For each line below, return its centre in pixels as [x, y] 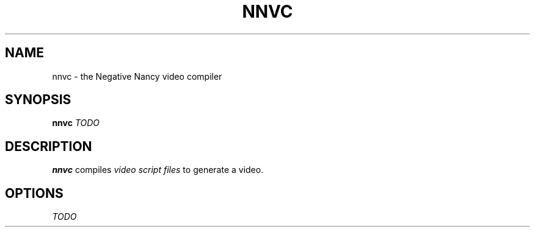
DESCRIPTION [49, 146]
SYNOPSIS [38, 100]
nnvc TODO [76, 123]
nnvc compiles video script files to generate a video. [158, 170]
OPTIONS [34, 193]
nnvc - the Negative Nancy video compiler [137, 76]
